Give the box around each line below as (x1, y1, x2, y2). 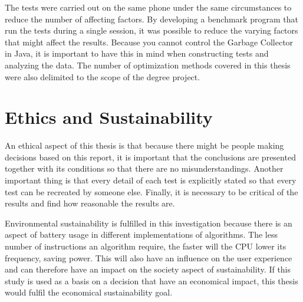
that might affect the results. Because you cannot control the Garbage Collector (5, 35, 294, 48)
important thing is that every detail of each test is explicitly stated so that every (5, 174, 297, 186)
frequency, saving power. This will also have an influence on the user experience (5, 251, 292, 264)
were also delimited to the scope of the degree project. (5, 70, 200, 83)
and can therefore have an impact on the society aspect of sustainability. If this (5, 263, 291, 275)
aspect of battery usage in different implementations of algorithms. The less (5, 228, 278, 241)
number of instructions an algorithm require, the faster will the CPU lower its (5, 240, 286, 252)
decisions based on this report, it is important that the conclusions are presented (5, 150, 296, 163)
